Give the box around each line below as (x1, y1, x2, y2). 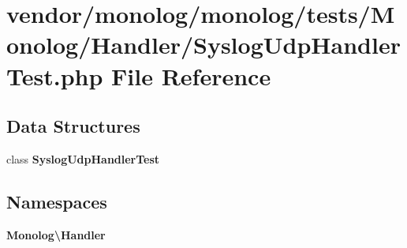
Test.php (6, 59, 103, 92)
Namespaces (6, 189, 107, 213)
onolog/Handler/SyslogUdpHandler (6, 28, 401, 61)
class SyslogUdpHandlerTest (6, 150, 160, 167)
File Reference (111, 59, 271, 92)
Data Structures (6, 114, 140, 138)
